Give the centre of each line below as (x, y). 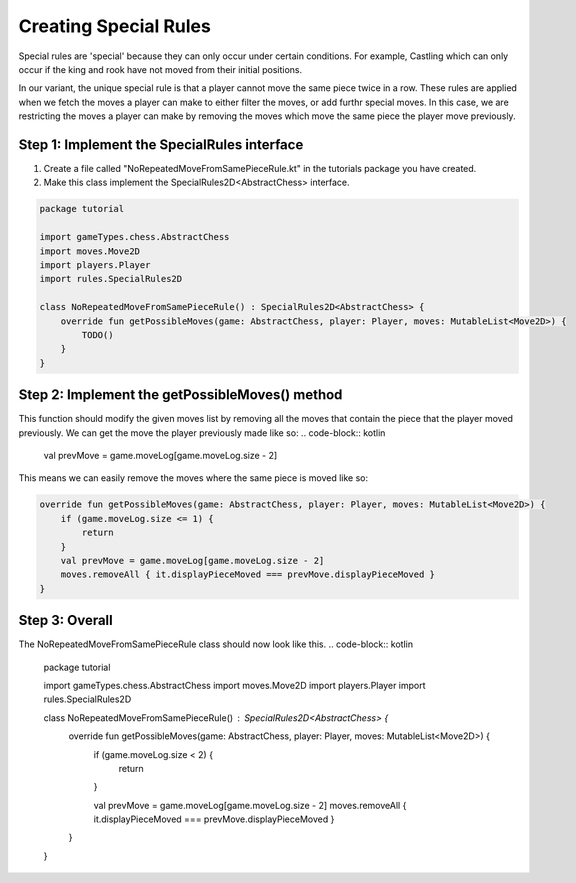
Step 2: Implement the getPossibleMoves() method (180, 395)
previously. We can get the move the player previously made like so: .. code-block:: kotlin (202, 432)
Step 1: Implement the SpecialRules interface (161, 144)
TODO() (97, 334)
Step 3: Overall (66, 620)
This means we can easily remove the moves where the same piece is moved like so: (193, 478)
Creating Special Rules (115, 26)
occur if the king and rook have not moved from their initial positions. (160, 69)
